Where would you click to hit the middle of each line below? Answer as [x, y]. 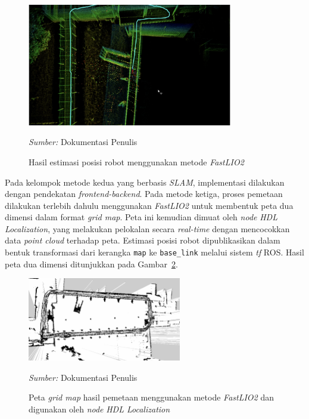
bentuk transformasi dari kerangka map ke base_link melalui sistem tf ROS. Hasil [154, 252]
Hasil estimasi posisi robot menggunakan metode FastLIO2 [136, 161]
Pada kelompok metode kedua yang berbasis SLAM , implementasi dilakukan [145, 182]
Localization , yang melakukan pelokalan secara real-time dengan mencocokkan [147, 228]
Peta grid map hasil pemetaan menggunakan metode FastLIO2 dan [151, 397]
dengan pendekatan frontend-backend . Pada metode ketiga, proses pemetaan [144, 194]
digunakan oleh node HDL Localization [99, 409]
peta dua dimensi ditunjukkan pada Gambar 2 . [91, 264]
